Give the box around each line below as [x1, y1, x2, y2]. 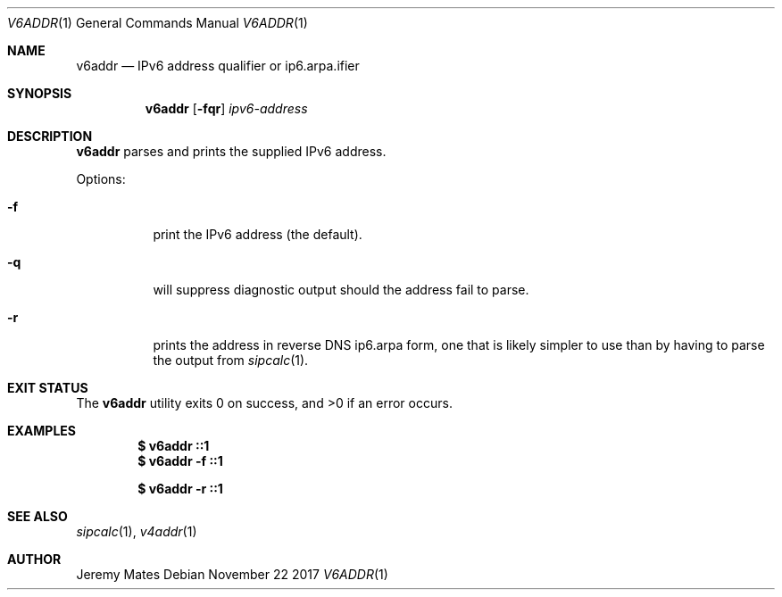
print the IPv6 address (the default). [153, 227, 362, 242]
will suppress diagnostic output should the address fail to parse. [153, 282, 529, 297]
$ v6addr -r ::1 [137, 481, 223, 496]
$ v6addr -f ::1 [137, 453, 223, 468]
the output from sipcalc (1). [153, 352, 309, 368]
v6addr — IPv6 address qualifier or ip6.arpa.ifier [76, 58, 360, 73]
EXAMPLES [7, 423, 76, 438]
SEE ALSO [7, 509, 68, 524]
